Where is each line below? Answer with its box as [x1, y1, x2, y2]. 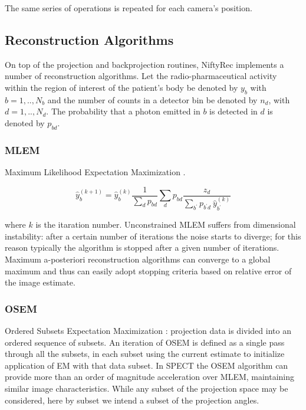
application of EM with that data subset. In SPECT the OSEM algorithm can [5, 359, 288, 371]
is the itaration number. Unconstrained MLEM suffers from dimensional [35, 218, 296, 231]
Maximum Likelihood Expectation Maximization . [5, 165, 186, 178]
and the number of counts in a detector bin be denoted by [47, 93, 258, 106]
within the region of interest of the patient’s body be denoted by [5, 81, 238, 93]
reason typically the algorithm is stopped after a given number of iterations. [5, 241, 279, 254]
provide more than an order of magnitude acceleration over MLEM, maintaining [5, 370, 295, 383]
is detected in [209, 105, 258, 117]
